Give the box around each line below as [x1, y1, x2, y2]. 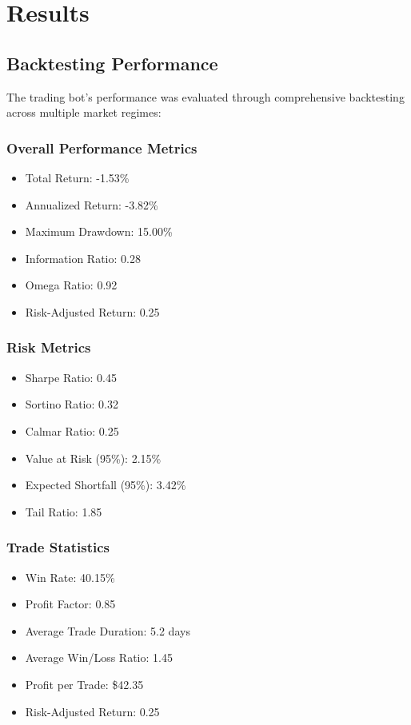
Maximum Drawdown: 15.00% [25, 223, 173, 240]
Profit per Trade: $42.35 [25, 675, 144, 692]
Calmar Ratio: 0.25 [25, 422, 119, 439]
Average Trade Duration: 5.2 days [25, 622, 190, 639]
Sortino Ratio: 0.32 [25, 396, 118, 412]
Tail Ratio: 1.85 [25, 503, 102, 520]
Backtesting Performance [6, 50, 218, 75]
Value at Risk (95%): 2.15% [25, 449, 162, 466]
